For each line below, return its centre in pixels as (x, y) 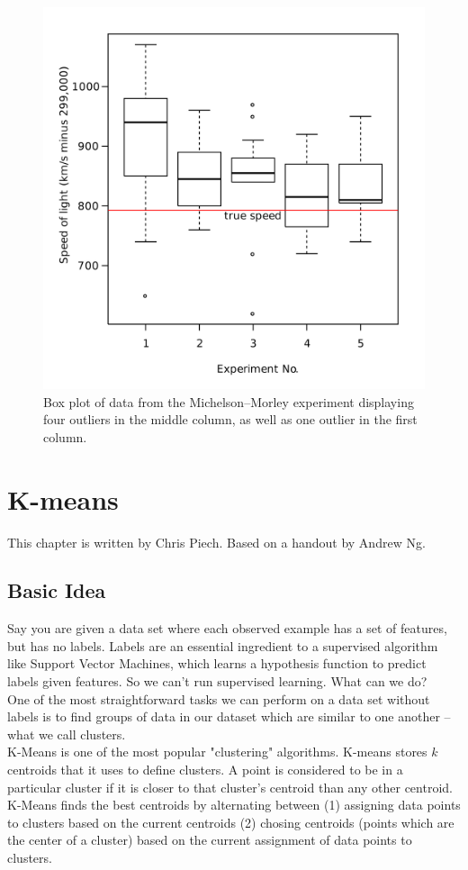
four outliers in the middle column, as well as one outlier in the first (230, 419)
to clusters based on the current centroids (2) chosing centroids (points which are (231, 822)
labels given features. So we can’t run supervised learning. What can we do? (217, 681)
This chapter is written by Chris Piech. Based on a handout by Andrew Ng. (216, 542)
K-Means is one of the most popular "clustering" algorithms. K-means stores (217, 752)
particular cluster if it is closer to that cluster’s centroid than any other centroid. (230, 787)
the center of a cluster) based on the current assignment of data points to (210, 840)
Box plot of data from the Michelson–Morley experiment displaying (229, 401)
